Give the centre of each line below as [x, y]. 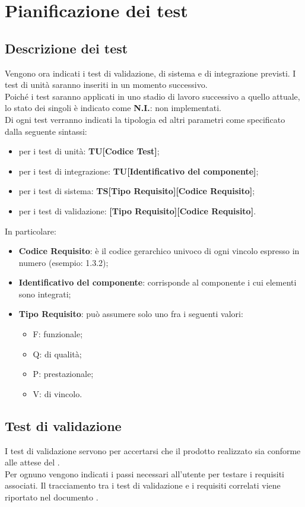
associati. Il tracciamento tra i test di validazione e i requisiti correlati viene [143, 485]
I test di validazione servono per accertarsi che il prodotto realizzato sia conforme [153, 450]
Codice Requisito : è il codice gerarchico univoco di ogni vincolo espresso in [159, 251]
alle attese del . [32, 462]
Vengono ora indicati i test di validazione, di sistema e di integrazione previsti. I [150, 73]
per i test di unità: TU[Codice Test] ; [89, 151]
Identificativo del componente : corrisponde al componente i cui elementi [158, 282]
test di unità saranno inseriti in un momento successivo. [106, 85]
